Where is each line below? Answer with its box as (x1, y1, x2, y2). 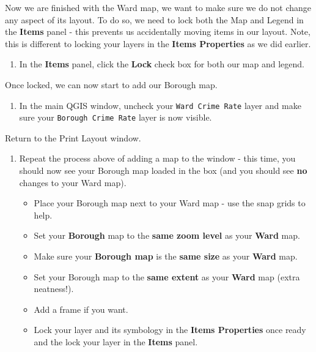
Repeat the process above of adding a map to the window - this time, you (19, 152, 296, 165)
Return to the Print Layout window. (5, 131, 141, 144)
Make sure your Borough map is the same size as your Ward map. (34, 250, 298, 263)
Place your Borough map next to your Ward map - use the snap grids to (34, 197, 306, 209)
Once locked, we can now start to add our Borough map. (5, 78, 218, 91)
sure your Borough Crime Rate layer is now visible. (19, 111, 212, 124)
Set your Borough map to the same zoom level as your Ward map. (34, 229, 300, 242)
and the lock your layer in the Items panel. (34, 335, 198, 348)
